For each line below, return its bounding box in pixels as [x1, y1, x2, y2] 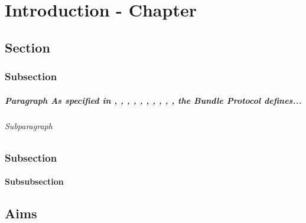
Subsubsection [5, 175, 64, 188]
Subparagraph [5, 119, 53, 132]
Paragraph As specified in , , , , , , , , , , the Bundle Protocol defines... [5, 94, 302, 106]
